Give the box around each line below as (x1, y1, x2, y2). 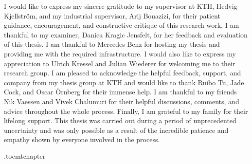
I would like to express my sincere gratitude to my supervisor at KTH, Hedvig (4, 1, 237, 11)
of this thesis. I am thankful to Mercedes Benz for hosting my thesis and (4, 39, 220, 49)
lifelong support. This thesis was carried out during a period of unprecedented (4, 115, 236, 126)
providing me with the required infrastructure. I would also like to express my (4, 48, 236, 58)
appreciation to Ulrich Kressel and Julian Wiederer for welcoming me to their (4, 58, 235, 68)
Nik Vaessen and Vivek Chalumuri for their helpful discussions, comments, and (4, 96, 239, 106)
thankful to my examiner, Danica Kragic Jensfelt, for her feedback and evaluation (4, 29, 248, 39)
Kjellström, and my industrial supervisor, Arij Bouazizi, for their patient (4, 10, 220, 20)
